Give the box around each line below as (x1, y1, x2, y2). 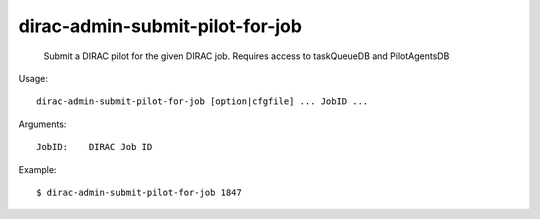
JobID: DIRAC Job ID (36, 141, 153, 153)
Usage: (18, 72, 49, 84)
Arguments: (18, 118, 67, 130)
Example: (18, 163, 57, 175)
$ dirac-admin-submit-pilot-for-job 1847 (36, 186, 242, 198)
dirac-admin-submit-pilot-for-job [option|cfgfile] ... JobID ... (36, 96, 369, 107)
